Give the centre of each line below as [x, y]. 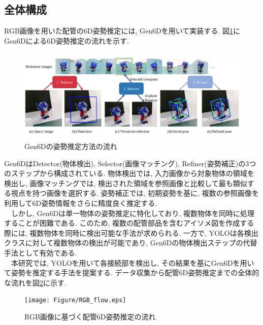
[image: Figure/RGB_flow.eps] [75, 300]
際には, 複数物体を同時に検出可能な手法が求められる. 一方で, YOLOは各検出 [131, 232]
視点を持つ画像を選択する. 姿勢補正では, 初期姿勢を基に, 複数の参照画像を [135, 193]
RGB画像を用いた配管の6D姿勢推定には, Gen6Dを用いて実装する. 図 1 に [122, 31]
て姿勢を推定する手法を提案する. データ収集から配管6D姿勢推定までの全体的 [132, 273]
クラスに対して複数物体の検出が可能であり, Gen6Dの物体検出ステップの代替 [131, 243]
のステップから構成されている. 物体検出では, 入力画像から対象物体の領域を [129, 173]
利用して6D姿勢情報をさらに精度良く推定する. [81, 203]
